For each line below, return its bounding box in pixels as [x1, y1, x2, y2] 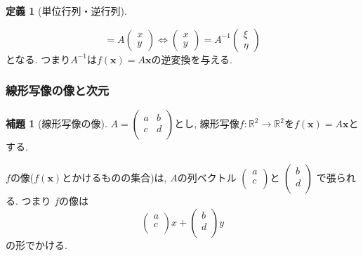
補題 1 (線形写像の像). [6, 116, 107, 131]
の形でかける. [6, 237, 67, 252]
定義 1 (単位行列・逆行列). [6, 4, 127, 18]
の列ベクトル [177, 170, 237, 184]
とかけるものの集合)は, [62, 170, 167, 184]
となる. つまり [6, 51, 71, 66]
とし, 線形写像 [174, 116, 239, 131]
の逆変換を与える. [151, 51, 232, 66]
